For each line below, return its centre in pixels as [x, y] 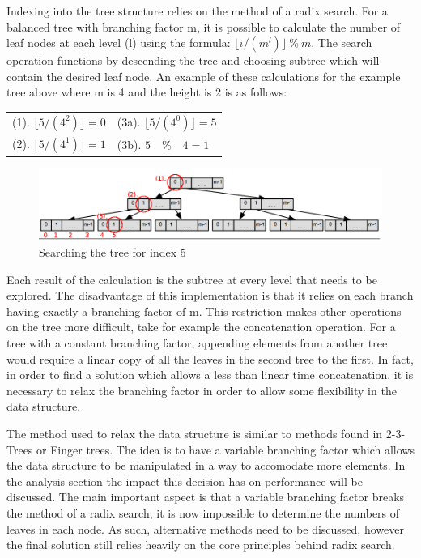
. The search [342, 43]
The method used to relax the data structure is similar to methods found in [195, 434]
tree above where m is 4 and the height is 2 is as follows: [147, 92]
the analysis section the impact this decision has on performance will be [185, 481]
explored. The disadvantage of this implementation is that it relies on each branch [210, 295]
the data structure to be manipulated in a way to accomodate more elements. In [206, 465]
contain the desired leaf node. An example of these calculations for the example [204, 76]
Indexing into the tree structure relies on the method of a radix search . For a [197, 11]
